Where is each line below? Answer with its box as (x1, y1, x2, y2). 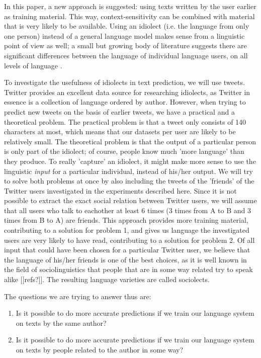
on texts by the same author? (16, 317, 107, 328)
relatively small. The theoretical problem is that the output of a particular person (4, 136, 256, 146)
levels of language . (4, 60, 62, 70)
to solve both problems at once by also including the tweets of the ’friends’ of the (4, 175, 254, 186)
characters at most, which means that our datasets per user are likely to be (4, 126, 236, 137)
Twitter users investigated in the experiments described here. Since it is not (4, 185, 237, 196)
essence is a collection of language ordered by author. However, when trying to (4, 97, 246, 107)
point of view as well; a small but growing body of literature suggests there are (4, 40, 247, 51)
